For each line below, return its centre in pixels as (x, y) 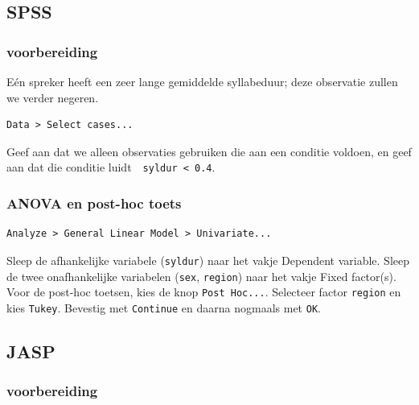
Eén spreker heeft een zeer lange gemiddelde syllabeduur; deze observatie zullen (202, 81)
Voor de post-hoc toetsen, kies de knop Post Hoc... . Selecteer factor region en (204, 292)
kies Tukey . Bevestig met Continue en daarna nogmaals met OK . (164, 307)
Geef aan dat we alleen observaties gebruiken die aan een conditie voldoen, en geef (209, 151)
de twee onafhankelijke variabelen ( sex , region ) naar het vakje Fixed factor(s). (201, 276)
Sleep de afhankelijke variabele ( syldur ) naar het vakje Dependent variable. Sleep (208, 260)
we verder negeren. (53, 97)
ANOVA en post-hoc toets (94, 202)
